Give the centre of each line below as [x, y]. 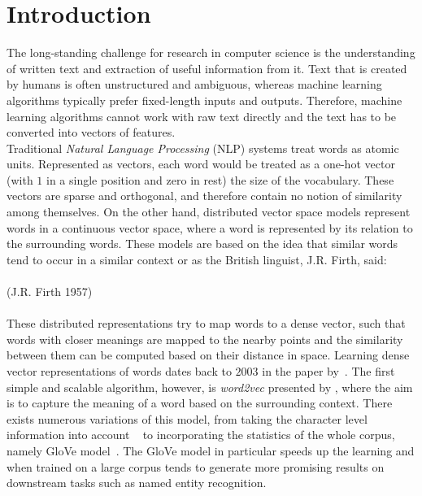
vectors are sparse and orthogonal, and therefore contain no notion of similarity [204, 196]
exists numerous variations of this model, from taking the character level [187, 418]
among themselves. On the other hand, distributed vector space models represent [209, 212]
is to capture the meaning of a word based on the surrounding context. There [200, 403]
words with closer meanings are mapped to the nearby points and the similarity [205, 339]
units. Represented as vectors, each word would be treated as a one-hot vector [201, 164]
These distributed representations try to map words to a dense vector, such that [206, 323]
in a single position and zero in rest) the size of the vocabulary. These [220, 179]
